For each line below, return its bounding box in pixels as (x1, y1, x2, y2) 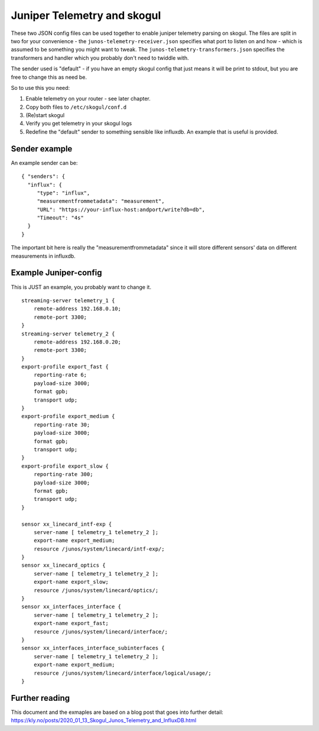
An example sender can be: (11, 159, 78, 166)
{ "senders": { (21, 173, 66, 180)
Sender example (11, 144, 73, 154)
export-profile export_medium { (21, 413, 115, 420)
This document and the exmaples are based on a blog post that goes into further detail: (11, 709, 224, 716)
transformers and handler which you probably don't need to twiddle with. (11, 54, 189, 62)
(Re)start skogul (25, 112, 65, 119)
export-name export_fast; (33, 620, 109, 627)
